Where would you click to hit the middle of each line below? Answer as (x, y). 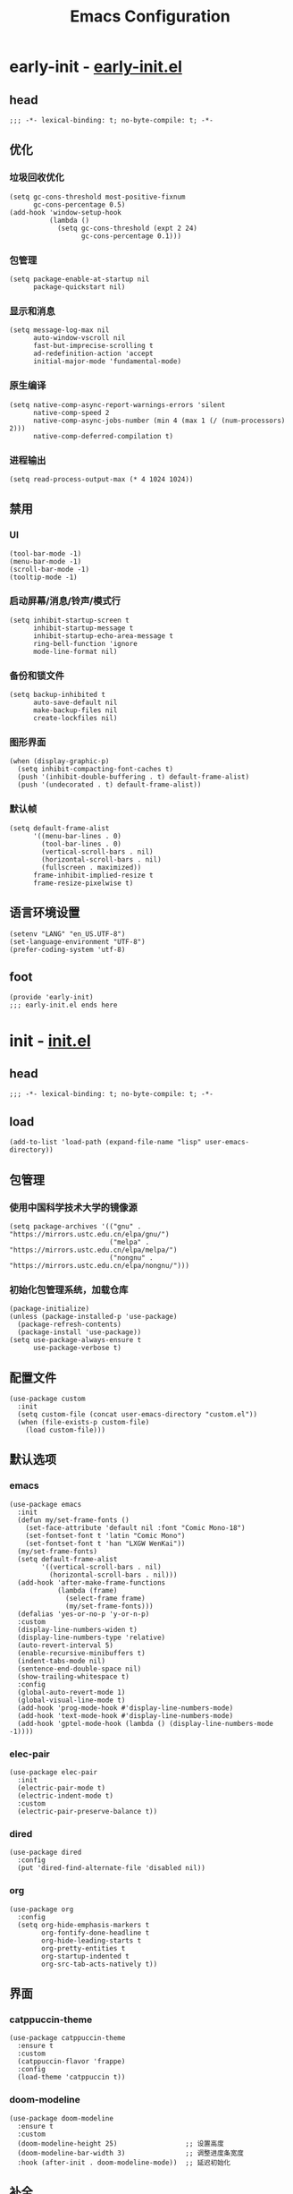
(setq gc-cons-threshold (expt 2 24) (127, 228)
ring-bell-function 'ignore (85, 643)
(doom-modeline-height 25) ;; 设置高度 (121, 2143)
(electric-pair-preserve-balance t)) (88, 1811)
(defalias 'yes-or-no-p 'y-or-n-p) (84, 1614)
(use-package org (42, 1909)
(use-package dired (46, 1853)
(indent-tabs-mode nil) (61, 1661)
